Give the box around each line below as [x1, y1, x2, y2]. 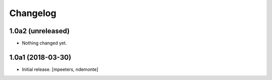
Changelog [9, 8, 56, 19]
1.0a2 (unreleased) [9, 27, 70, 35]
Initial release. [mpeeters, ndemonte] [22, 66, 98, 72]
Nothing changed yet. [22, 40, 67, 46]
